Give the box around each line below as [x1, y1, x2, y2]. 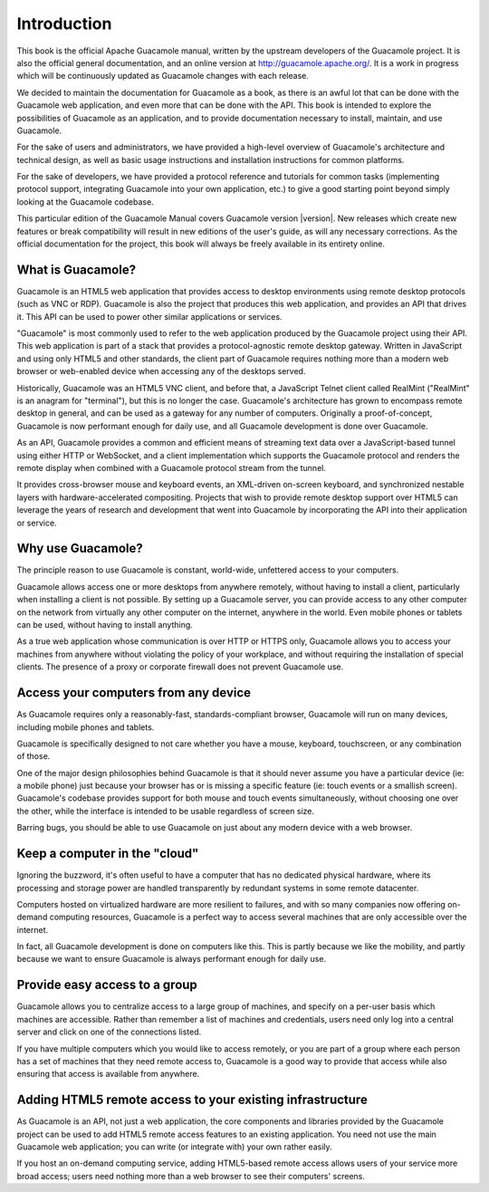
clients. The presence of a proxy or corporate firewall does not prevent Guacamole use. [16, 661, 344, 672]
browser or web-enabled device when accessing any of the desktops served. [16, 366, 306, 377]
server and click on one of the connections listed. [16, 1026, 202, 1037]
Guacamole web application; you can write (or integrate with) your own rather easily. [16, 1141, 332, 1152]
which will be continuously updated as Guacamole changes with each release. [16, 71, 310, 82]
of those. [16, 751, 51, 762]
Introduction [16, 14, 112, 34]
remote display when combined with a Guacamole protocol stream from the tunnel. [16, 463, 326, 473]
